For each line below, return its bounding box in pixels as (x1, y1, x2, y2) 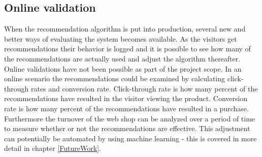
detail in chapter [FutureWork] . (4, 143, 101, 153)
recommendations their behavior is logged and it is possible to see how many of (4, 43, 251, 54)
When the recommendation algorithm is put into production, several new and (4, 23, 246, 34)
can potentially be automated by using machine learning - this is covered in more (4, 133, 257, 143)
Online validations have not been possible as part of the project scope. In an (4, 63, 242, 74)
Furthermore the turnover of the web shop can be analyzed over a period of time (4, 113, 255, 123)
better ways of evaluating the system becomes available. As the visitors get (4, 33, 237, 44)
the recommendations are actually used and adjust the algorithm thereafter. (4, 53, 241, 64)
